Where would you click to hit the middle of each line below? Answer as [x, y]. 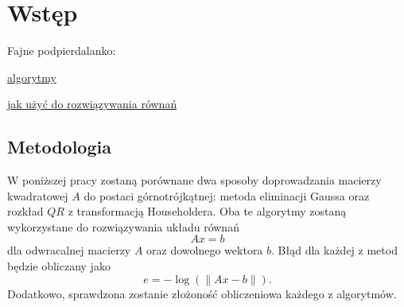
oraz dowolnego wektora [205, 250]
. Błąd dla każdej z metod [334, 250]
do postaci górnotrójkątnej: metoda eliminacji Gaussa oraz [227, 195]
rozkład [25, 211]
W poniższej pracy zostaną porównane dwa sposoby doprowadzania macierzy [194, 180]
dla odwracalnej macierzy [69, 250]
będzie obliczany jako [59, 266]
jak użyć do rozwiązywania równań [92, 104]
